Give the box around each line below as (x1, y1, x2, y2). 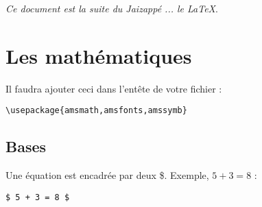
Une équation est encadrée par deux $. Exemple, (5, 168, 209, 182)
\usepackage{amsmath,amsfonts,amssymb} (5, 106, 187, 116)
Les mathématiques (5, 41, 192, 69)
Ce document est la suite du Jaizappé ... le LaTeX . (5, 1, 218, 15)
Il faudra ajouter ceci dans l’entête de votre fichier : (5, 81, 222, 95)
